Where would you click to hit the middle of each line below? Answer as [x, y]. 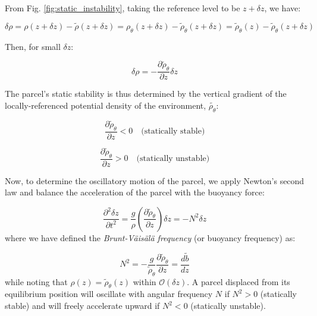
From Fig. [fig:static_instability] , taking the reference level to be [123, 8]
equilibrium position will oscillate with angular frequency [109, 294]
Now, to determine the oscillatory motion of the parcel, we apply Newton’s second [155, 180]
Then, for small [33, 46]
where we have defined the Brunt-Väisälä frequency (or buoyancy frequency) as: [150, 237]
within [145, 281]
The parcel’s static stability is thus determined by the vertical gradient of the [146, 94]
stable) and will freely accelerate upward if [82, 306]
